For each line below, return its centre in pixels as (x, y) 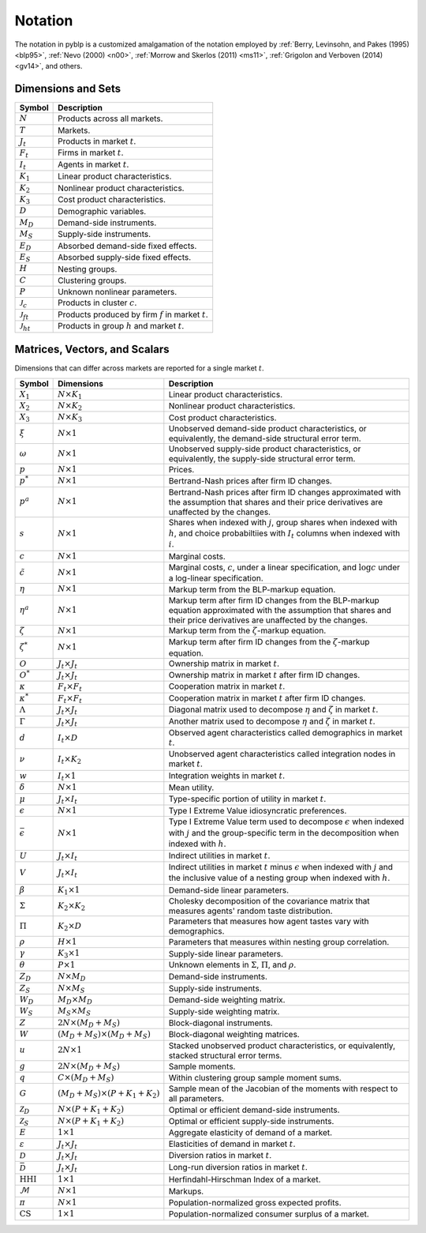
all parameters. (196, 1099)
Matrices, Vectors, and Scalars (92, 350)
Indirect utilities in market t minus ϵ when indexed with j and (281, 866)
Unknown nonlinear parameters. (118, 292)
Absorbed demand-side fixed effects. (127, 246)
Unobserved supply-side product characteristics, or (265, 449)
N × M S (72, 989)
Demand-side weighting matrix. (227, 1000)
